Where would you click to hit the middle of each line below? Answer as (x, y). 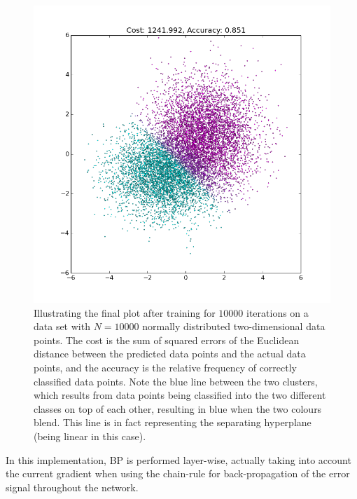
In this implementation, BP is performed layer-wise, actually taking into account (178, 459)
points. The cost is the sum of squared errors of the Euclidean (167, 340)
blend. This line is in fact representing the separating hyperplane (173, 422)
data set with (62, 326)
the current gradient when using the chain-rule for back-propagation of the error (178, 473)
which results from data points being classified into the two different (180, 395)
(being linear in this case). (90, 436)
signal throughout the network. (72, 487)
